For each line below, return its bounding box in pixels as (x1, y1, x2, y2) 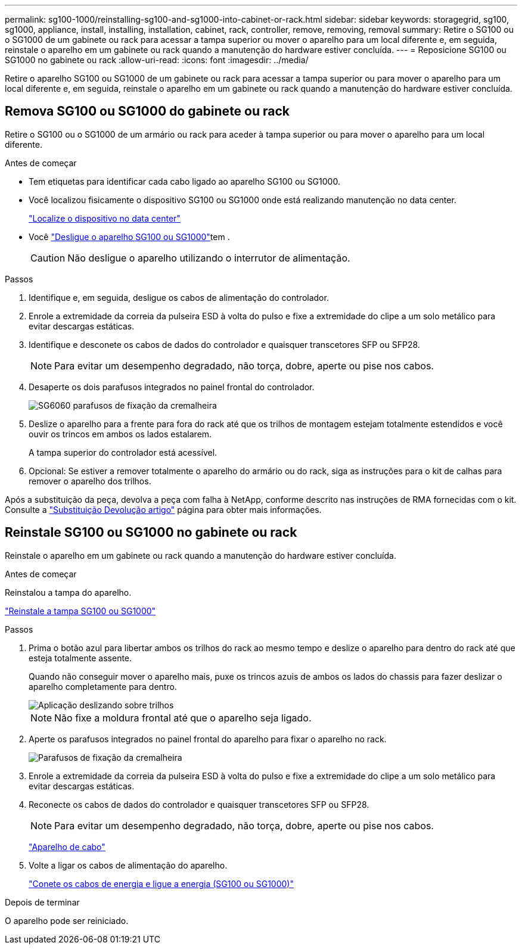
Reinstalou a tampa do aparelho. (5, 587, 132, 598)
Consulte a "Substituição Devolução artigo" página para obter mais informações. (5, 504, 322, 515)
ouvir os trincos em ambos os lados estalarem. (29, 428, 212, 439)
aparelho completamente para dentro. (29, 681, 177, 692)
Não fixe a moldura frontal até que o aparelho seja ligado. (54, 711, 312, 724)
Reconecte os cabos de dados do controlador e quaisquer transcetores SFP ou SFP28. (29, 799, 369, 810)
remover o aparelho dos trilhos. (29, 475, 151, 486)
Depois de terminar (5, 897, 80, 907)
